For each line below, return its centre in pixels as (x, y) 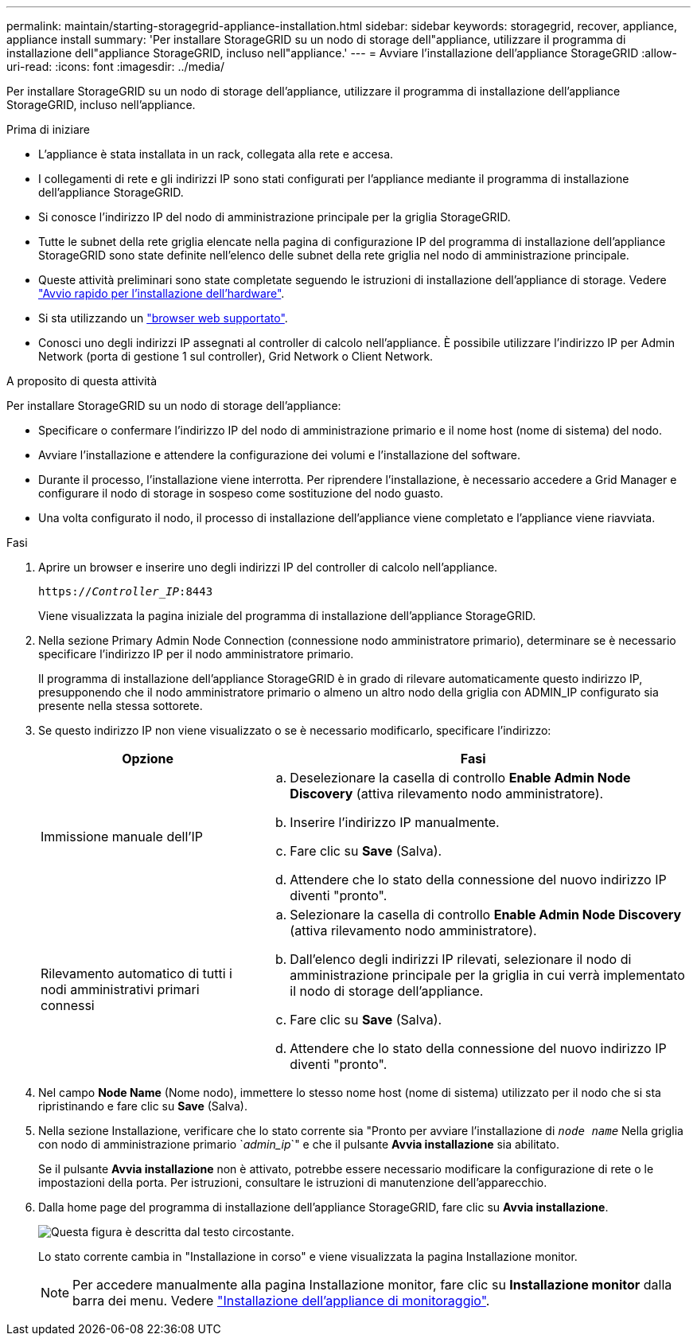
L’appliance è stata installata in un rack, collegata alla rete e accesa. (216, 154)
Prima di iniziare (48, 129)
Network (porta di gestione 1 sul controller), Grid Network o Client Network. (236, 356)
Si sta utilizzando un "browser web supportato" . (163, 318)
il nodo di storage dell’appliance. (387, 991)
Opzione (148, 759)
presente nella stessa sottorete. (121, 706)
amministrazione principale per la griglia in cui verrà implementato (487, 975)
